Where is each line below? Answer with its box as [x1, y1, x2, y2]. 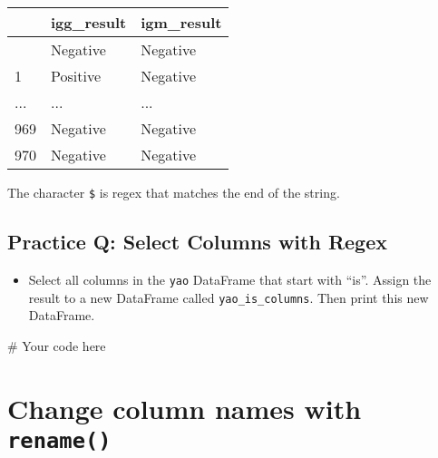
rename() [7, 427, 112, 453]
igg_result [51, 12, 127, 33]
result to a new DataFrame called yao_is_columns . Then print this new [28, 287, 429, 307]
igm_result [141, 12, 222, 33]
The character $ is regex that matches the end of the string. [7, 183, 340, 201]
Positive [51, 65, 101, 86]
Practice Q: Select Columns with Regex [7, 228, 387, 256]
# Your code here [7, 336, 106, 355]
